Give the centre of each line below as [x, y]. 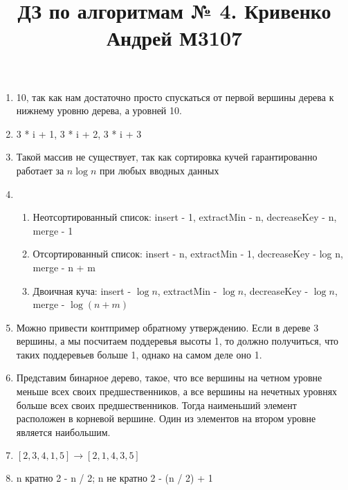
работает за [40, 170]
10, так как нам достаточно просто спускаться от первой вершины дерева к [175, 97]
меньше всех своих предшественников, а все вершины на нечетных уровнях [177, 391]
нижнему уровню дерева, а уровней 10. [99, 110]
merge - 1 [53, 230]
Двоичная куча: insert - [82, 290]
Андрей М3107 [174, 38]
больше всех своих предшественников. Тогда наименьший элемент [156, 405]
